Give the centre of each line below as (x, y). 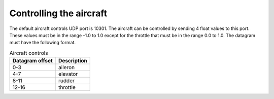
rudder (66, 81)
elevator (68, 74)
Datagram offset (32, 61)
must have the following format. (43, 43)
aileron (67, 68)
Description (73, 61)
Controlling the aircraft (58, 13)
